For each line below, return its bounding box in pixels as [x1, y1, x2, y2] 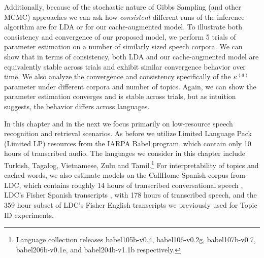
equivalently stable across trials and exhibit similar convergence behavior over [4, 61, 246, 72]
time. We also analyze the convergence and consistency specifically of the [4, 71, 231, 82]
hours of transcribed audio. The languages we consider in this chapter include [4, 148, 246, 158]
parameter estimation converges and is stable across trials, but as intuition [4, 91, 236, 102]
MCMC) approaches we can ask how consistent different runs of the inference [4, 11, 245, 22]
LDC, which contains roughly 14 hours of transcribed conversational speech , [4, 179, 243, 190]
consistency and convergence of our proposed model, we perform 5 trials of [4, 31, 236, 42]
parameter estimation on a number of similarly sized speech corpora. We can [4, 41, 243, 52]
